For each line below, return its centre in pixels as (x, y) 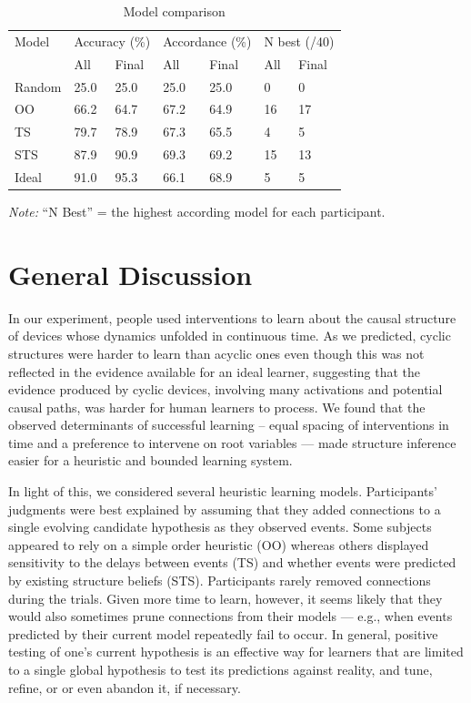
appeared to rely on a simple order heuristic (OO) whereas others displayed (219, 544)
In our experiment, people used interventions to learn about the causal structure (232, 317)
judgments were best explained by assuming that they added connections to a (225, 509)
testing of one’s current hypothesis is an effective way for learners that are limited (236, 652)
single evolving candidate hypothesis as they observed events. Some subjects (220, 527)
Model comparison (174, 11)
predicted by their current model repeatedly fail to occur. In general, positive (223, 633)
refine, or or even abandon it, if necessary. (125, 687)
